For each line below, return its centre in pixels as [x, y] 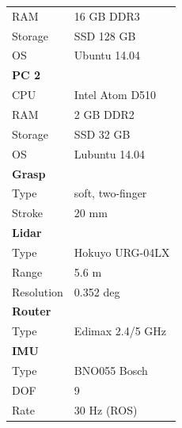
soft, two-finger [110, 193]
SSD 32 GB [102, 134]
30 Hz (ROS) [106, 409]
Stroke [27, 213]
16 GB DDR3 [107, 15]
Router [32, 311]
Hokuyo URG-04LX [122, 252]
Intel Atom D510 [115, 95]
